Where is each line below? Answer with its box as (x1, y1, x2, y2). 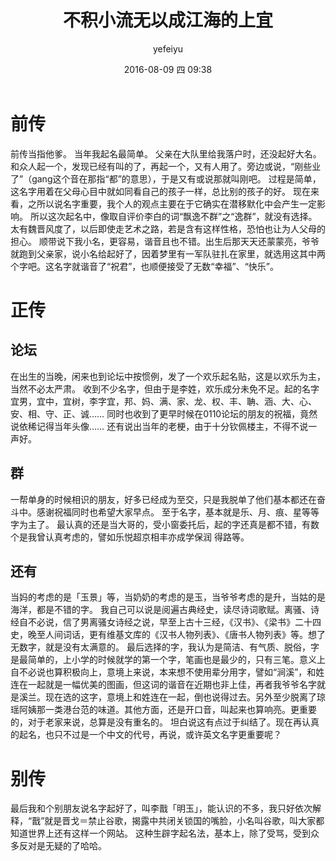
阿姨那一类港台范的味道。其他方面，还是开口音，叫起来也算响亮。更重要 (18, 704, 317, 716)
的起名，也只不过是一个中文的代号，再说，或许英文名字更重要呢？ (10, 729, 282, 741)
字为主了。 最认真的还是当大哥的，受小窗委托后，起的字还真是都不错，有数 (10, 518, 320, 530)
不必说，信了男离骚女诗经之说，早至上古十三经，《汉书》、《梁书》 (27, 616, 295, 628)
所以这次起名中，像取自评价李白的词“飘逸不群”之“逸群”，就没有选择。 (29, 210, 318, 222)
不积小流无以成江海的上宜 (62, 9, 273, 32)
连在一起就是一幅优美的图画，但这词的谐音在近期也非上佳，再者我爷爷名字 (10, 679, 317, 691)
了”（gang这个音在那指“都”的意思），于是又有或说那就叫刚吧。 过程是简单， (10, 172, 322, 185)
